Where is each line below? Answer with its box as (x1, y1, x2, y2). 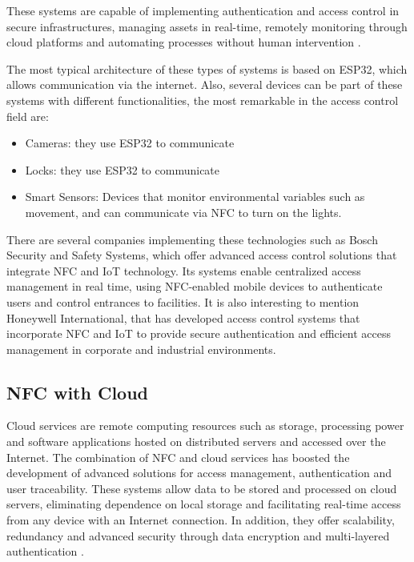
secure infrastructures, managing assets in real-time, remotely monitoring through (6, 18, 408, 34)
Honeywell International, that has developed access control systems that (6, 309, 360, 326)
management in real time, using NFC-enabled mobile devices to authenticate (6, 278, 383, 295)
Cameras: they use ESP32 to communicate (25, 134, 235, 151)
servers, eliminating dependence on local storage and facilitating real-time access (6, 496, 401, 512)
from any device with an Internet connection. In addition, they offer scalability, (6, 512, 395, 528)
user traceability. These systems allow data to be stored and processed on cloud (6, 480, 397, 496)
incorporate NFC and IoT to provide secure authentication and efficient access (6, 325, 392, 342)
